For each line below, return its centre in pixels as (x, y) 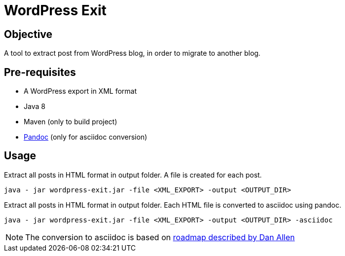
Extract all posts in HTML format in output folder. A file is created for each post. (133, 175)
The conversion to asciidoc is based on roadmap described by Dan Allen (160, 237)
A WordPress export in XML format (80, 91)
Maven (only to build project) (71, 122)
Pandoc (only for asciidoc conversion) (86, 137)
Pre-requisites (40, 72)
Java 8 (35, 107)
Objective (28, 34)
